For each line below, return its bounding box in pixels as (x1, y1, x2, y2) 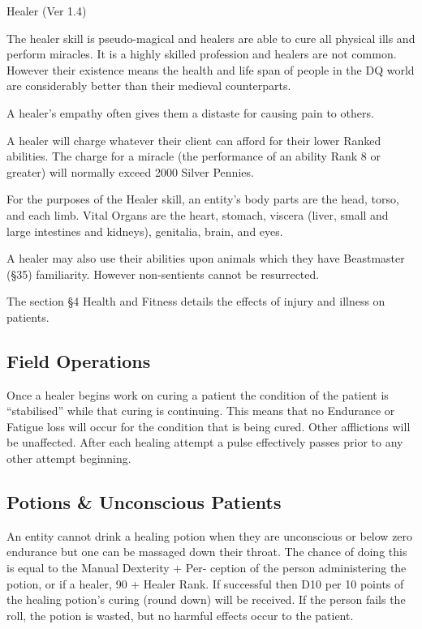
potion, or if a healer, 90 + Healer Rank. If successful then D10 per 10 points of (6, 575, 404, 592)
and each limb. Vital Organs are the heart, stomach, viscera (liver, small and (6, 206, 389, 223)
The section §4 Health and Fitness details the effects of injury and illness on (6, 293, 385, 310)
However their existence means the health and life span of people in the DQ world (6, 61, 415, 78)
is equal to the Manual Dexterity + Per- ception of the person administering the (6, 559, 407, 576)
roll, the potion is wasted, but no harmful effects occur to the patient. (6, 606, 354, 623)
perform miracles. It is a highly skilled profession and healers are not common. (6, 45, 397, 62)
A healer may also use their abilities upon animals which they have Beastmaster (6, 250, 405, 267)
